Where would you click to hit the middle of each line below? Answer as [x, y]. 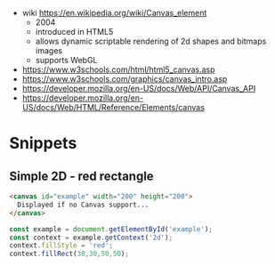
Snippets [43, 144]
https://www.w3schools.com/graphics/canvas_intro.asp [125, 79]
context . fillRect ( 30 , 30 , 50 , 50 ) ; [69, 254]
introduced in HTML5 [74, 32]
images [49, 51]
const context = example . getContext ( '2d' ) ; [91, 238]
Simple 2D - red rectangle [81, 176]
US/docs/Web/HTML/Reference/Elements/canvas [113, 107]
